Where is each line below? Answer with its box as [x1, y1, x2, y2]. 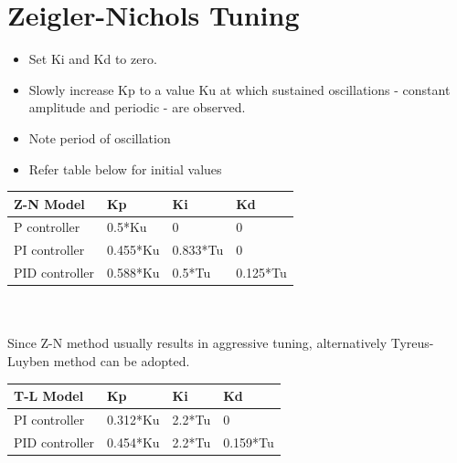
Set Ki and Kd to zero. [28, 49, 157, 68]
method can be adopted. [53, 352, 190, 370]
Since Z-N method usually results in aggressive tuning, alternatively [7, 333, 388, 353]
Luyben [7, 352, 50, 370]
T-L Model [14, 386, 84, 405]
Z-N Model [14, 194, 85, 213]
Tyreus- [390, 333, 434, 353]
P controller [14, 217, 80, 237]
